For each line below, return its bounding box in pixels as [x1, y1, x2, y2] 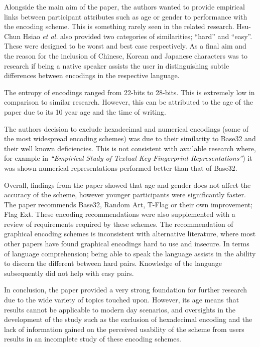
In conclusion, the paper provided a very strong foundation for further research [4, 284, 247, 295]
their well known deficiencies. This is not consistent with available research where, [4, 143, 256, 153]
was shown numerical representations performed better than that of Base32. [4, 162, 237, 173]
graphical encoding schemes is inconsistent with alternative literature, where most [4, 228, 256, 239]
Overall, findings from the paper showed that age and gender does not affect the [4, 179, 251, 190]
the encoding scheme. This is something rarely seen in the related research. [4, 21, 234, 32]
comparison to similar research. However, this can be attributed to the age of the [4, 97, 253, 107]
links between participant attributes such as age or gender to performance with [4, 11, 247, 22]
